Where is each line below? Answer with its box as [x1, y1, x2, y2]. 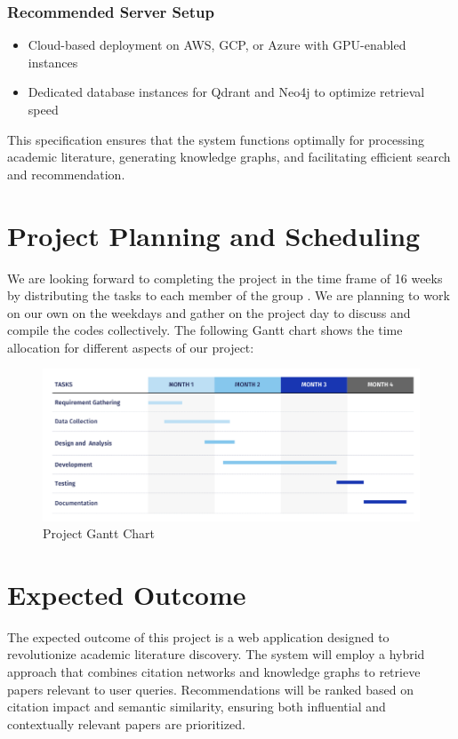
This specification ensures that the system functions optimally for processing [7, 130, 425, 148]
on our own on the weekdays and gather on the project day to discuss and [7, 303, 411, 322]
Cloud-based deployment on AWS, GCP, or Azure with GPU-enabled [28, 36, 406, 54]
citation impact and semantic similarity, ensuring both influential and [7, 697, 386, 716]
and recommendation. [7, 164, 125, 183]
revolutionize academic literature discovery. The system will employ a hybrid [7, 645, 425, 664]
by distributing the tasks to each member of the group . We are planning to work [7, 286, 450, 305]
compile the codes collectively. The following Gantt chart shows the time [7, 321, 403, 339]
